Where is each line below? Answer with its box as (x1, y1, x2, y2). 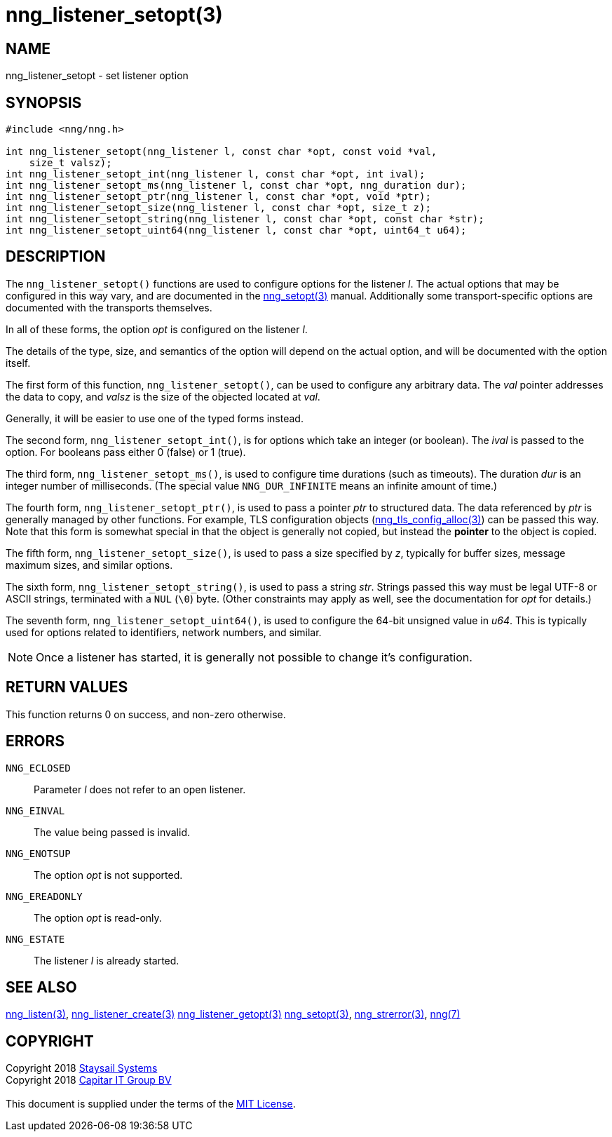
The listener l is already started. (34, 954, 179, 967)
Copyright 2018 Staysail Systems (6, 1062, 158, 1075)
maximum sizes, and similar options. (6, 558, 173, 571)
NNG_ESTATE (6, 933, 65, 945)
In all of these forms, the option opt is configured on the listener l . (6, 323, 308, 335)
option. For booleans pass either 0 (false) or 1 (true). (6, 445, 246, 458)
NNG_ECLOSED (6, 762, 71, 774)
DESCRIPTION (6, 248, 106, 266)
